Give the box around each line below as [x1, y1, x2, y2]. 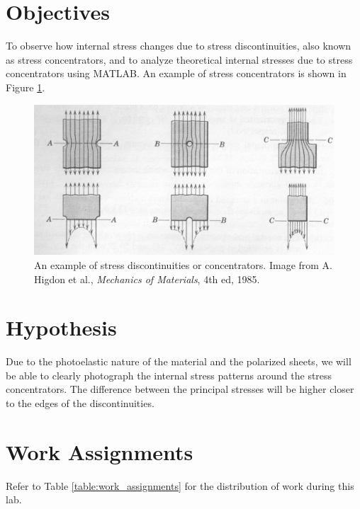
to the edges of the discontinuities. [6, 396, 154, 411]
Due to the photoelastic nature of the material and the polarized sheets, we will [6, 354, 351, 369]
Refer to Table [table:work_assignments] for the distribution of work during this [6, 478, 354, 493]
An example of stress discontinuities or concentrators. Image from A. [34, 257, 333, 272]
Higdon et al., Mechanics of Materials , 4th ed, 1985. [34, 271, 260, 286]
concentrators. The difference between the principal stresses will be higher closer [6, 382, 354, 396]
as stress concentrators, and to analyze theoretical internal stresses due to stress [6, 52, 353, 67]
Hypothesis [6, 313, 117, 342]
